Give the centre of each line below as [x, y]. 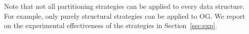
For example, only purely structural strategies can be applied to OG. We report [125, 16]
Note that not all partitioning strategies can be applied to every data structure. [124, 6]
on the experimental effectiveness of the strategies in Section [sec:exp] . [111, 25]
